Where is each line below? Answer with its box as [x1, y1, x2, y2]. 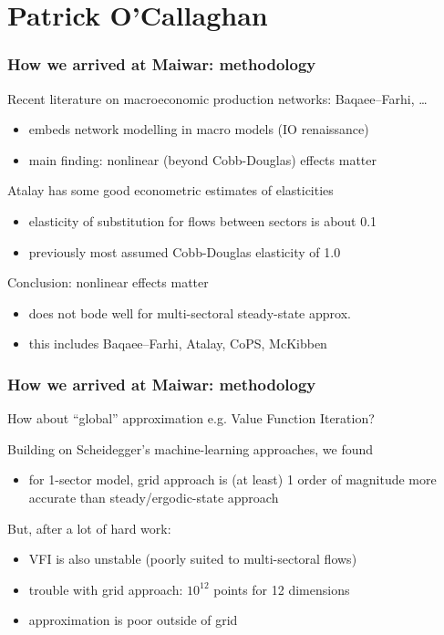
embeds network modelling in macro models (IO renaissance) [28, 120, 369, 139]
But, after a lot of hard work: [7, 518, 171, 537]
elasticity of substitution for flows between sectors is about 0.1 [28, 211, 377, 230]
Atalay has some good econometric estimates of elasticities [7, 181, 334, 200]
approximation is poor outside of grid [28, 610, 238, 630]
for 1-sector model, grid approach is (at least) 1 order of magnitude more [28, 470, 437, 489]
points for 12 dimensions [213, 579, 350, 599]
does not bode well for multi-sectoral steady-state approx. [28, 303, 351, 322]
